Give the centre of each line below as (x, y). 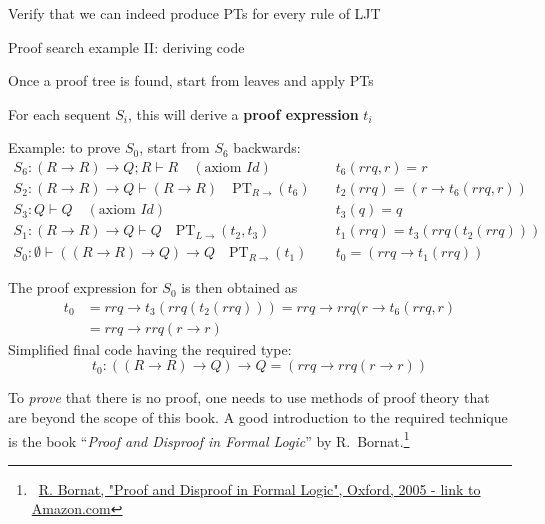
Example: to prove (64, 147)
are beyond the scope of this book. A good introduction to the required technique (258, 416)
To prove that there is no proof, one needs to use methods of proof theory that (249, 397)
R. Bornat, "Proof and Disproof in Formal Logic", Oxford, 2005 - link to (259, 488)
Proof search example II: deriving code (126, 46)
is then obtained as (239, 287)
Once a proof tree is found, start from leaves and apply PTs (191, 80)
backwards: (267, 147)
